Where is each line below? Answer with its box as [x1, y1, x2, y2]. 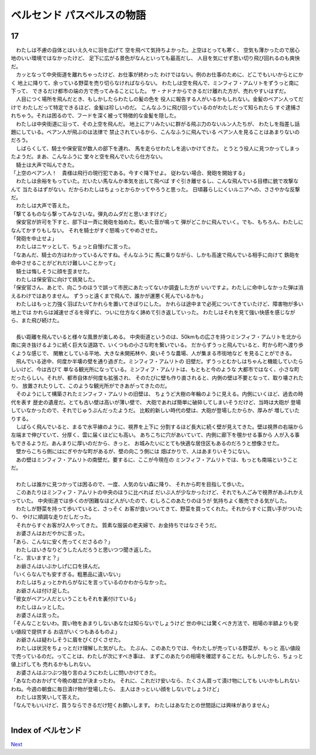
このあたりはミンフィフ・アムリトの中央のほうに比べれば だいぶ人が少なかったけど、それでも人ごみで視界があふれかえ [15, 489, 304, 496]
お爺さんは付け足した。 [15, 587, 73, 594]
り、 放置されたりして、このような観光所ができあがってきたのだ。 [11, 382, 170, 389]
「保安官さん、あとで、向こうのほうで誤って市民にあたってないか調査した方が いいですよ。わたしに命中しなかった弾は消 [11, 284, 304, 291]
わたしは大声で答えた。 [15, 202, 73, 209]
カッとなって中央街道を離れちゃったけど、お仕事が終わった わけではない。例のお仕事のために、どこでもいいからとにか [15, 71, 304, 78]
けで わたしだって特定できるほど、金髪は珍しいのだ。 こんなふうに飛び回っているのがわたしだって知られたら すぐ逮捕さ [11, 104, 301, 111]
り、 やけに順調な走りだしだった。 [11, 513, 95, 520]
